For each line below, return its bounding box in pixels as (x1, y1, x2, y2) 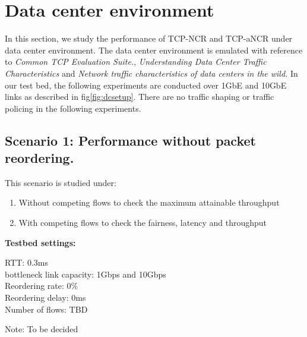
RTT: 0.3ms (5, 256, 48, 269)
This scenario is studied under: (5, 176, 116, 188)
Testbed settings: (5, 236, 76, 248)
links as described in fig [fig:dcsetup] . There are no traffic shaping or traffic (5, 90, 274, 103)
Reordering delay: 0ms (5, 291, 86, 304)
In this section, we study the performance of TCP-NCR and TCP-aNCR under (5, 32, 293, 45)
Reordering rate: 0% (5, 279, 78, 292)
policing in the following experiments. (5, 102, 141, 114)
